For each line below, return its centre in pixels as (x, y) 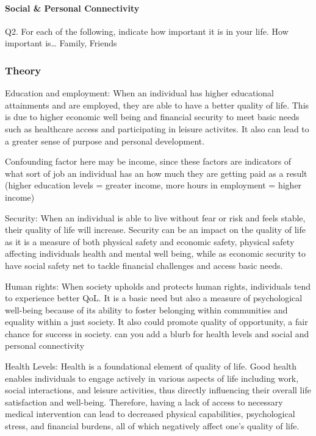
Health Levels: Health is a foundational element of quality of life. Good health (151, 366)
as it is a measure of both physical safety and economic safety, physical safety (150, 241)
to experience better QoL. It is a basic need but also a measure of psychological (154, 298)
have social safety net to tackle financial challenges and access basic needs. (144, 265)
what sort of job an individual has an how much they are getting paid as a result (156, 173)
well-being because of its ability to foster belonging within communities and (146, 309)
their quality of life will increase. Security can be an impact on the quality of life (155, 230)
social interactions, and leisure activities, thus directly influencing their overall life (158, 390)
